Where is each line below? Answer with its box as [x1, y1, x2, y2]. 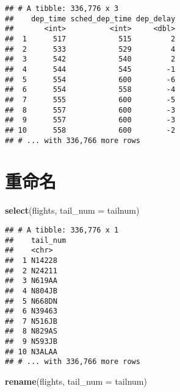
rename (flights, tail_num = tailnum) [5, 375, 147, 388]
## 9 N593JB [5, 337, 57, 346]
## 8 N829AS [5, 327, 57, 336]
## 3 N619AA [5, 276, 57, 285]
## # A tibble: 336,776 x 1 [5, 225, 119, 234]
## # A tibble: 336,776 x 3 [5, 4, 119, 13]
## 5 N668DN [5, 296, 57, 306]
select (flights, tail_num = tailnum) [5, 204, 140, 217]
